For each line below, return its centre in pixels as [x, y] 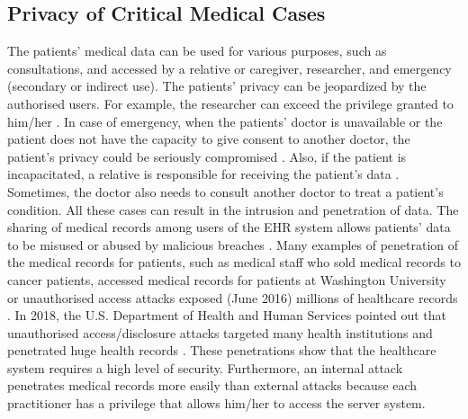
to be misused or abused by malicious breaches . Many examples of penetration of [233, 244]
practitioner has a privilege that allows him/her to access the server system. [216, 403]
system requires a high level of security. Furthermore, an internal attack [205, 367]
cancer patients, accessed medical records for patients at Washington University [227, 279]
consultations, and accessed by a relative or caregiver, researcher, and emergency [229, 68]
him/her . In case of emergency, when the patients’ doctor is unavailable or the [225, 121]
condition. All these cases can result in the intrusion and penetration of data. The [233, 209]
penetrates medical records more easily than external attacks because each [212, 385]
